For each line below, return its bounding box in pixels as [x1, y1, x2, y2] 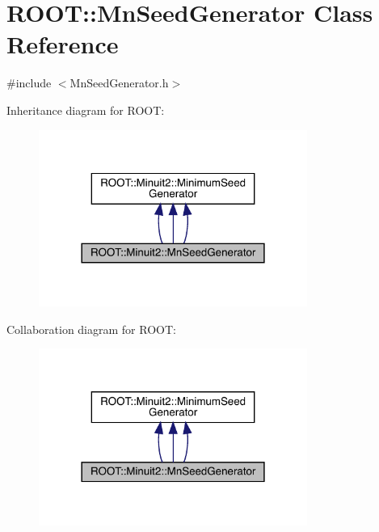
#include [6, 74, 52, 91]
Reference [6, 27, 119, 61]
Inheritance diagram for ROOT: [6, 101, 165, 118]
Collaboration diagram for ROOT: [6, 320, 176, 337]
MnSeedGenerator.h [69, 74, 169, 91]
